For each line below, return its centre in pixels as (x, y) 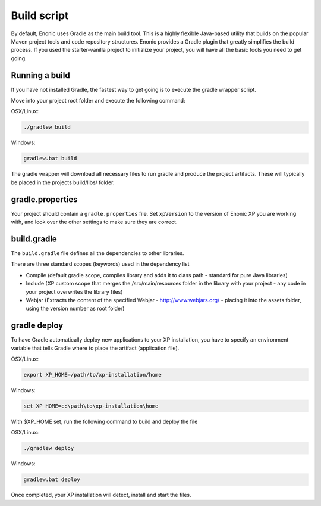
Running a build (41, 75)
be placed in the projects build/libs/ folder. (63, 182)
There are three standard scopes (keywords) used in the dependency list (100, 264)
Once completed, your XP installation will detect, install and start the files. (101, 495)
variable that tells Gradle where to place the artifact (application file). (95, 348)
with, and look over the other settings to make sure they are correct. (94, 222)
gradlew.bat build (50, 159)
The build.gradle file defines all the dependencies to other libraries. (97, 253)
